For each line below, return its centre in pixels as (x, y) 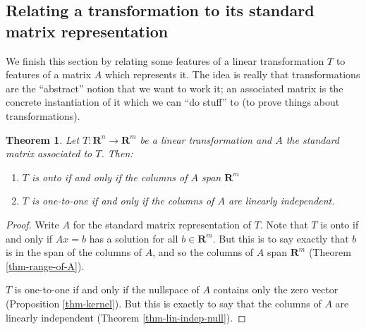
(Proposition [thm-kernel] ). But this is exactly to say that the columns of (164, 303)
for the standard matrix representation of (162, 224)
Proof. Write (32, 224)
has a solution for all (134, 238)
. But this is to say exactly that (281, 238)
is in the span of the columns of (74, 252)
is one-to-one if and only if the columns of (123, 201)
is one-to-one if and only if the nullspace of (107, 289)
